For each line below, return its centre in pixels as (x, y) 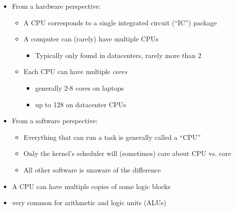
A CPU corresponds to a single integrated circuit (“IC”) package (120, 22)
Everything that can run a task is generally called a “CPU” (112, 137)
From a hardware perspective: (56, 6)
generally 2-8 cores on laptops (80, 87)
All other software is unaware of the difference (92, 169)
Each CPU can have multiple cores (75, 71)
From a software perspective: (55, 121)
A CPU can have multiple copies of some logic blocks (91, 186)
